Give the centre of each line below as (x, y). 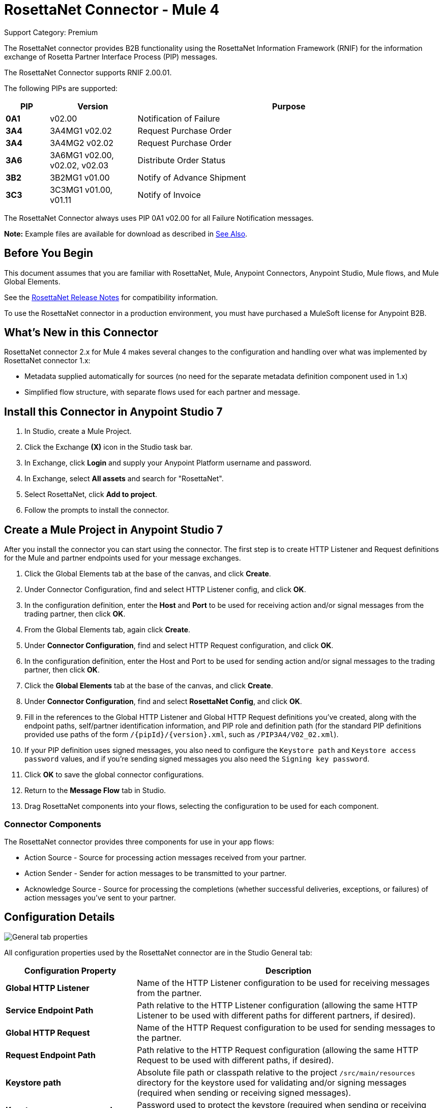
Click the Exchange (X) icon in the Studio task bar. (109, 447)
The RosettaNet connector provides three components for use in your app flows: (139, 841)
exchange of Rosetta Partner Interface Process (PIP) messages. (111, 56)
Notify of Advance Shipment (192, 177)
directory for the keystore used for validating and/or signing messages (272, 1082)
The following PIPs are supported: (61, 88)
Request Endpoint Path (51, 1055)
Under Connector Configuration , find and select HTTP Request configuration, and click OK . (179, 646)
